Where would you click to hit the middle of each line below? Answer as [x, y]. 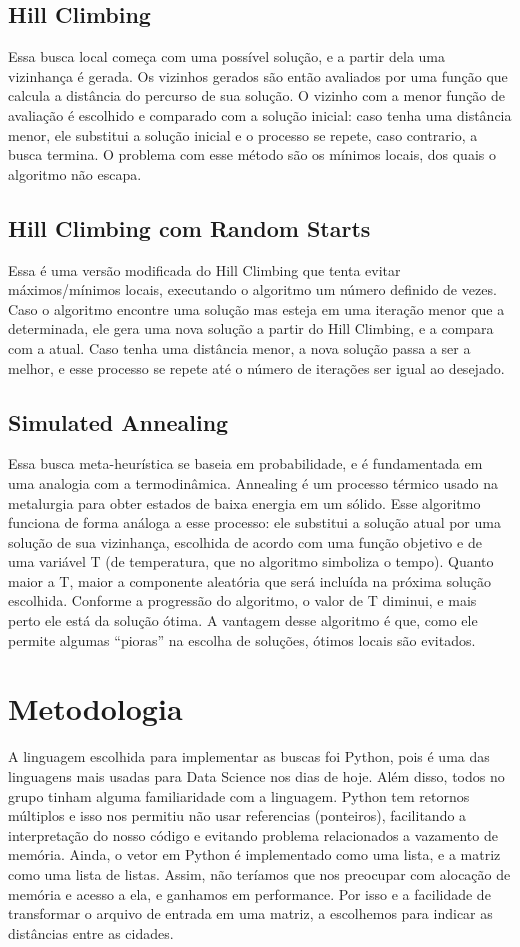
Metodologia [95, 708]
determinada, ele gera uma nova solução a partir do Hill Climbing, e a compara [251, 328]
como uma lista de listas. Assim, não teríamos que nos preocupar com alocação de [259, 873]
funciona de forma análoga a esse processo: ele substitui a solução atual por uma [254, 522]
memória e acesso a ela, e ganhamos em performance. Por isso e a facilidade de [249, 893]
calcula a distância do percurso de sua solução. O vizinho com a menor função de [257, 95]
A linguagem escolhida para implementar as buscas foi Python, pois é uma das [249, 756]
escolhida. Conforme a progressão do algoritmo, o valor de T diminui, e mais [242, 600]
